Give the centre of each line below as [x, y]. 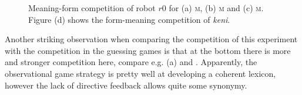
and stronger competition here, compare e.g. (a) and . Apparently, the [131, 62]
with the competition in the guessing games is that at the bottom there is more [148, 50]
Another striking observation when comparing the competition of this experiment [151, 39]
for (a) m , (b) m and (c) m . [216, 8]
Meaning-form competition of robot [92, 8]
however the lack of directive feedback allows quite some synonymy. [126, 85]
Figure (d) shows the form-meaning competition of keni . [129, 19]
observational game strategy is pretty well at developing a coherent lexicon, [140, 73]
